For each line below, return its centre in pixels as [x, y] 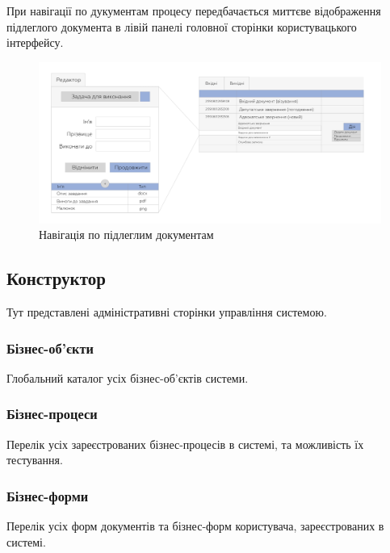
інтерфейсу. [35, 42]
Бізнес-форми [48, 495]
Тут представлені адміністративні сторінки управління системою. [167, 312]
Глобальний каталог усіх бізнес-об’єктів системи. [128, 377]
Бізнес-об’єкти [50, 348]
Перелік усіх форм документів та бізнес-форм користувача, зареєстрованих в [195, 526]
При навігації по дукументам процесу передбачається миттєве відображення [194, 10]
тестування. [35, 460]
